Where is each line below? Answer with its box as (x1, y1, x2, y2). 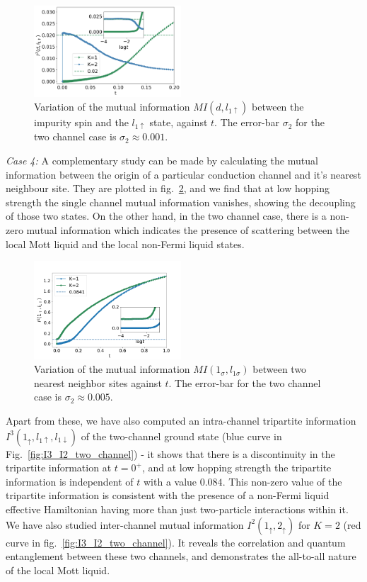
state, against (149, 115, 208, 130)
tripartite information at (6, 460, 112, 475)
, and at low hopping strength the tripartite (141, 460, 332, 475)
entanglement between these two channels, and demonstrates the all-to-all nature (6, 549, 356, 564)
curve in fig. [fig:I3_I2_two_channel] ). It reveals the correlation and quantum (6, 535, 346, 549)
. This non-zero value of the (222, 474, 342, 488)
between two (252, 362, 307, 376)
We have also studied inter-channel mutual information (6, 517, 244, 532)
